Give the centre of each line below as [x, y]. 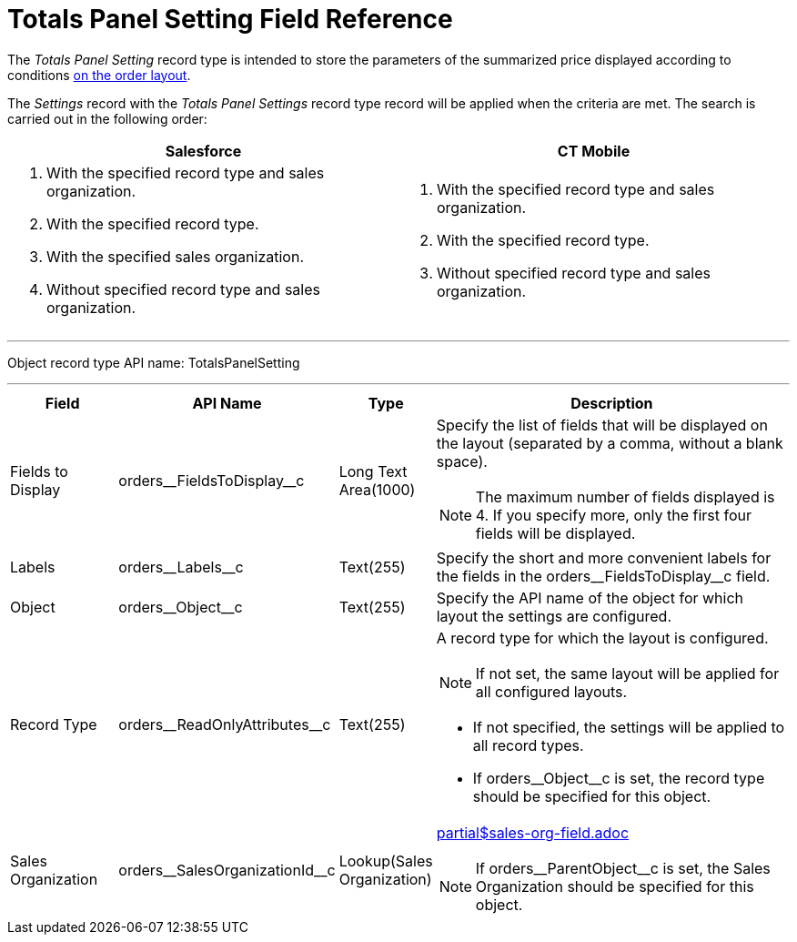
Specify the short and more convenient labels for [604, 557]
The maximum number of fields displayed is [625, 496]
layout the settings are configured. [554, 616]
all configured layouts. [551, 691]
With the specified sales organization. [176, 256]
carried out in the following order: [107, 118]
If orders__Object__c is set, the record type [619, 778]
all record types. [528, 745]
